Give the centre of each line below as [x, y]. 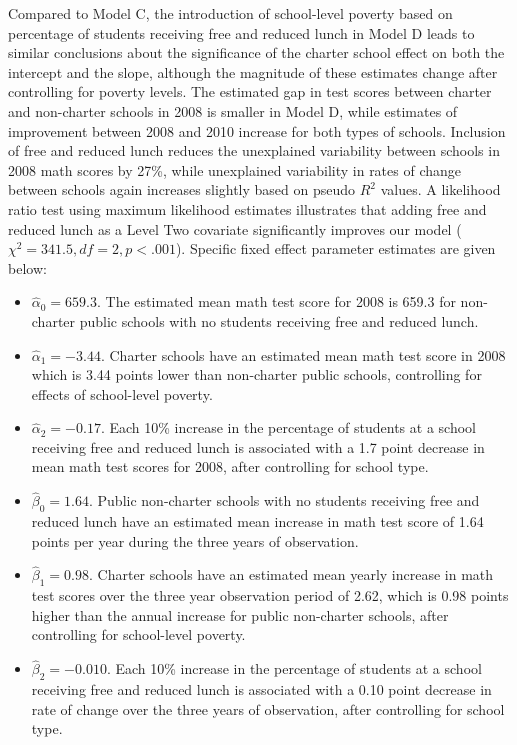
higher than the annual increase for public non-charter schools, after [240, 614]
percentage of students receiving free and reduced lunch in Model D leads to [241, 32]
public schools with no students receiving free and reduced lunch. [279, 320]
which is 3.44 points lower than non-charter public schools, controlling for [256, 374]
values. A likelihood [440, 189]
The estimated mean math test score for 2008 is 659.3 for [280, 301]
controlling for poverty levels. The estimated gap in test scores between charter [250, 91]
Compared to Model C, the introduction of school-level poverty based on [230, 13]
